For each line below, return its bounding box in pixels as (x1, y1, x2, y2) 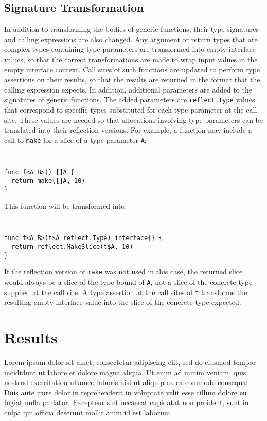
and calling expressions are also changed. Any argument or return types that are (4, 33, 258, 44)
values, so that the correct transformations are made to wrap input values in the (4, 53, 258, 64)
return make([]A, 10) (11, 177, 85, 185)
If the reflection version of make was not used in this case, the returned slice (4, 266, 243, 277)
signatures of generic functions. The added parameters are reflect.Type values (4, 94, 255, 105)
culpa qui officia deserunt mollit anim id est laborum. (4, 407, 172, 417)
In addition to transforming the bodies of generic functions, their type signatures (4, 24, 259, 34)
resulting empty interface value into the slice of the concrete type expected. (4, 297, 241, 307)
